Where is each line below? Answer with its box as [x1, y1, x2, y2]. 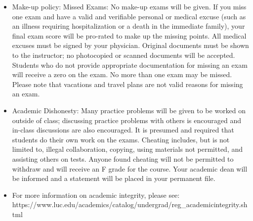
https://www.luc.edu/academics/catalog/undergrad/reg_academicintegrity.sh [12, 199, 248, 210]
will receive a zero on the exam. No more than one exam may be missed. [12, 69, 232, 80]
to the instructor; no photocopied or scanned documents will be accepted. [12, 49, 235, 60]
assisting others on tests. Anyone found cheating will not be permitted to [12, 153, 234, 164]
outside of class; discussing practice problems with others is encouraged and [12, 115, 242, 125]
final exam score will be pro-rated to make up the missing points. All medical [12, 30, 247, 41]
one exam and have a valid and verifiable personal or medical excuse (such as [12, 11, 246, 21]
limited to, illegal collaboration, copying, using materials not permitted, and [12, 144, 243, 154]
